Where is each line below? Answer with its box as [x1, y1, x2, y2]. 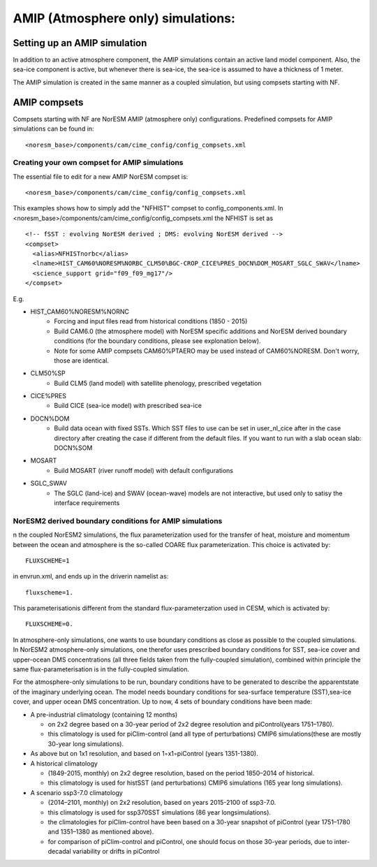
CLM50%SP [30, 369, 66, 377]
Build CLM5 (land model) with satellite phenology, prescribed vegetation [54, 379, 262, 387]
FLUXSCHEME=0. [25, 620, 73, 628]
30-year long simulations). [47, 739, 124, 748]
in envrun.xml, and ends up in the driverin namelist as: [13, 572, 169, 581]
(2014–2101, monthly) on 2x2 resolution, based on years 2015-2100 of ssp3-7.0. [47, 799, 276, 807]
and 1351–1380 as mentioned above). [47, 828, 154, 836]
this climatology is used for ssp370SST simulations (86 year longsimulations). [47, 808, 272, 817]
